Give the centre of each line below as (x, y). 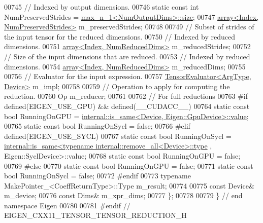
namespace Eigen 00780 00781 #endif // (67, 205)
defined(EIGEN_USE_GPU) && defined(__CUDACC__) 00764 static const (127, 106)
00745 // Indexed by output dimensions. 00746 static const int (102, 7)
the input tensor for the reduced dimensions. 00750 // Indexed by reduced (120, 36)
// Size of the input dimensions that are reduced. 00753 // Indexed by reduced (127, 56)
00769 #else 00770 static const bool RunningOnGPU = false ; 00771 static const (129, 165)
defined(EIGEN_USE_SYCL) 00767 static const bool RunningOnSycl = (118, 136)
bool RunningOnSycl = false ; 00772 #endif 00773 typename (97, 176)
